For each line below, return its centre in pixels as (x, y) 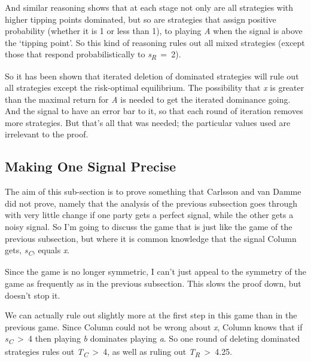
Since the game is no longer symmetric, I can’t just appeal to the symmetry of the (155, 271)
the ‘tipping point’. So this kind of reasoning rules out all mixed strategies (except (155, 42)
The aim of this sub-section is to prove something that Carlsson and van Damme (153, 191)
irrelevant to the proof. (47, 134)
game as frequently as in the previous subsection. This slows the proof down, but (153, 283)
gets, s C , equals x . (37, 251)
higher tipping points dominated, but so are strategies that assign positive (141, 19)
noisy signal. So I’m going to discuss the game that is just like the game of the (149, 227)
